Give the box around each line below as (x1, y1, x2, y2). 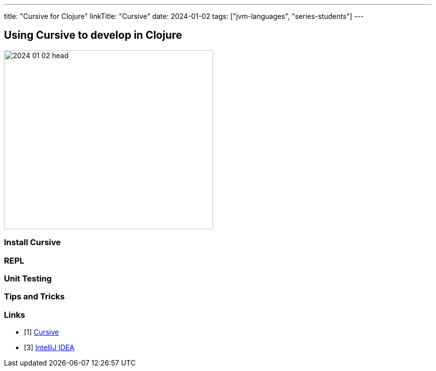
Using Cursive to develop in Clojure (4, 29, 182, 42)
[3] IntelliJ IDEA (24, 343, 75, 352)
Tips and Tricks (4, 291, 65, 302)
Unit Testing (4, 273, 52, 283)
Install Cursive (4, 237, 61, 248)
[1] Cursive (24, 328, 59, 337)
